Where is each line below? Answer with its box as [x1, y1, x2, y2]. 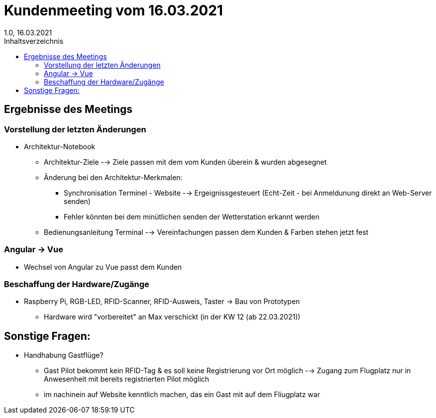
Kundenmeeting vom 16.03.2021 [4, 2, 223, 19]
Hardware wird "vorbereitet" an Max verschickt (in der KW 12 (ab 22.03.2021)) [44, 313, 301, 321]
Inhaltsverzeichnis [4, 36, 64, 45]
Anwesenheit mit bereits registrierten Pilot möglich [44, 375, 210, 384]
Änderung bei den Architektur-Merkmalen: [44, 173, 183, 182]
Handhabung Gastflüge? [24, 351, 104, 360]
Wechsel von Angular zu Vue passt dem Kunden [24, 262, 182, 271]
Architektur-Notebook [24, 142, 96, 151]
